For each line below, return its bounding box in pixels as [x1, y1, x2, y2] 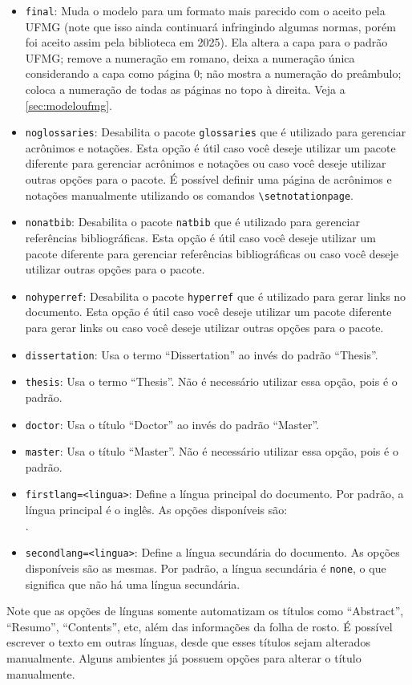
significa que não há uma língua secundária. [25, 575, 240, 592]
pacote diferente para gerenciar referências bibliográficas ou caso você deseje [25, 245, 399, 261]
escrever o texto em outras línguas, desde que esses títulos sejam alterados [6, 634, 370, 651]
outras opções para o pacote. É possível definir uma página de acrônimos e [25, 171, 392, 188]
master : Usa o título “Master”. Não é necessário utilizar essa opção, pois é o [25, 443, 398, 460]
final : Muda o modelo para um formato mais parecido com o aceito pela [25, 2, 386, 18]
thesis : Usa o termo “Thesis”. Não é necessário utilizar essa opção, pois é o [25, 373, 398, 390]
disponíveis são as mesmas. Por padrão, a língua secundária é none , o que [25, 559, 386, 576]
